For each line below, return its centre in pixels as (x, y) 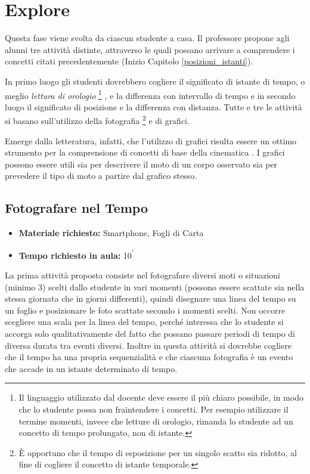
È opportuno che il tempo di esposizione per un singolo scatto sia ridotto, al (158, 452)
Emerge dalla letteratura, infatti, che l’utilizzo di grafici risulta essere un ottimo (151, 140)
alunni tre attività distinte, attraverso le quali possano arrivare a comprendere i (150, 49)
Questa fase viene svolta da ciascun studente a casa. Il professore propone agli (147, 38)
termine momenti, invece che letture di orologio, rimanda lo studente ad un (156, 421)
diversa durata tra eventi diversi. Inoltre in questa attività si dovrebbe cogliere (148, 345)
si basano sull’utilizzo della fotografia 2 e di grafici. (97, 120)
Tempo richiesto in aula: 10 (75, 255)
